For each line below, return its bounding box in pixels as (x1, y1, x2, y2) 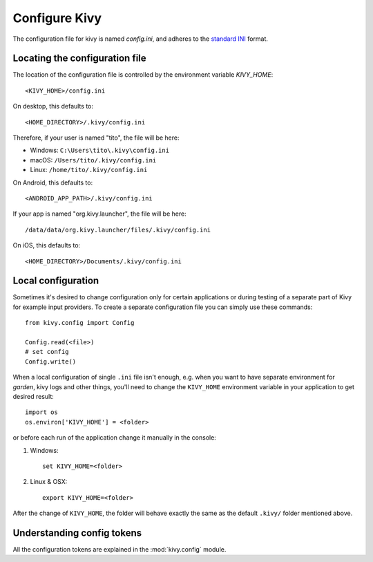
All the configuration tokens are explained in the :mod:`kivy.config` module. (12, 545, 227, 553)
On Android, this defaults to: (12, 178, 93, 187)
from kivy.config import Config (25, 319, 135, 327)
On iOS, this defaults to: (12, 241, 81, 250)
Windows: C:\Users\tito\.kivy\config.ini (30, 146, 169, 155)
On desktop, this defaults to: (12, 102, 93, 111)
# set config (25, 348, 69, 356)
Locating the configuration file (12, 53, 146, 64)
